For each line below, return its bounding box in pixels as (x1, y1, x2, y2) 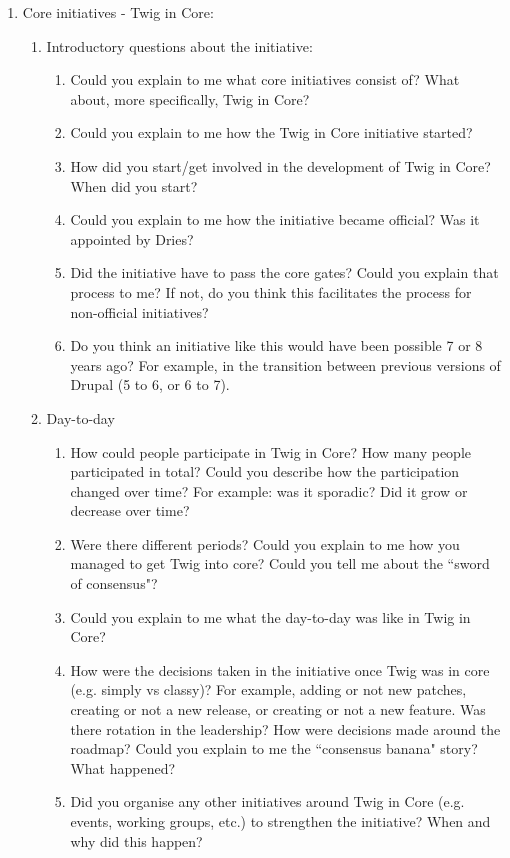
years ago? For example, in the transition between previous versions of (70, 354, 501, 375)
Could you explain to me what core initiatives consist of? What (70, 69, 460, 90)
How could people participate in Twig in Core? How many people (70, 441, 472, 462)
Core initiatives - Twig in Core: (22, 2, 214, 22)
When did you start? (70, 175, 198, 196)
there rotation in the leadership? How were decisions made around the (70, 718, 501, 739)
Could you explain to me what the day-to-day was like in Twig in (70, 606, 471, 627)
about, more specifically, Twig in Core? (70, 88, 310, 109)
